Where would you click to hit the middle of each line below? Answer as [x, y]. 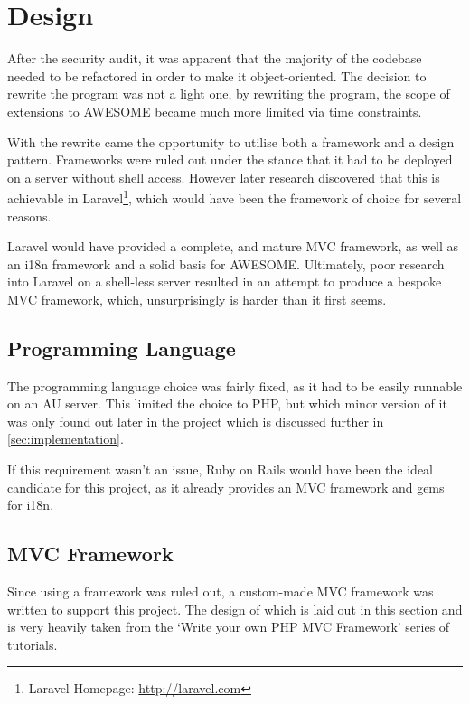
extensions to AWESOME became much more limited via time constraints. [215, 111]
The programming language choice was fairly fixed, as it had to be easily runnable [235, 385]
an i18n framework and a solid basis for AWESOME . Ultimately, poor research [226, 263]
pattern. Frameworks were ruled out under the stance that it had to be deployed [230, 160]
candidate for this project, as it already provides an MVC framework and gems [226, 487]
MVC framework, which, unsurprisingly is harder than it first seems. [197, 299]
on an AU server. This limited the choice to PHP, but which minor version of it [227, 404]
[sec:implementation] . [66, 439]
